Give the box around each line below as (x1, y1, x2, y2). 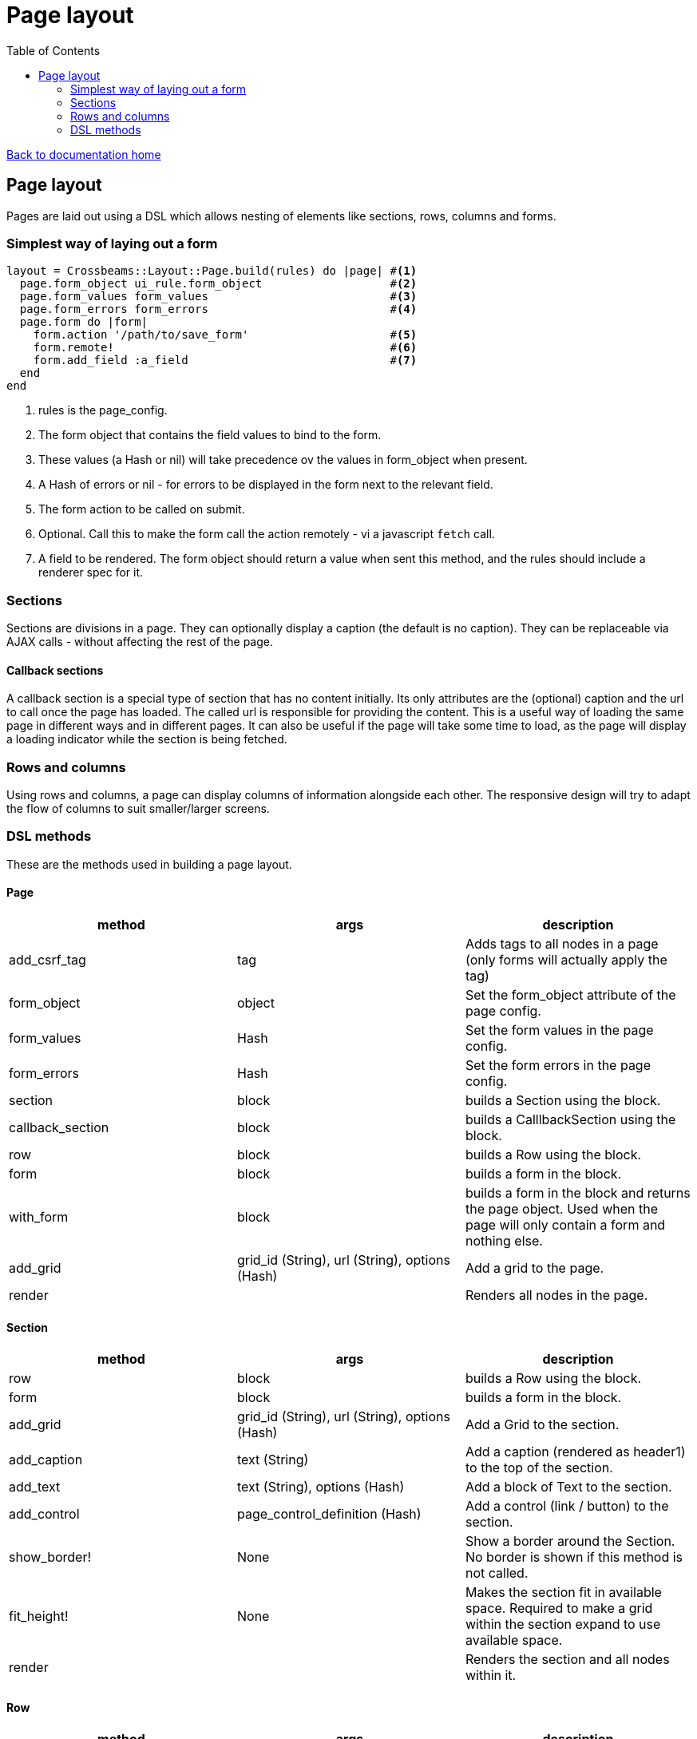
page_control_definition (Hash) (236, 1506, 422, 1523)
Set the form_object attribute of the (465, 987, 676, 1004)
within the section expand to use (465, 1616, 661, 1633)
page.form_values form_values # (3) (19, 290, 418, 303)
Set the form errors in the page (465, 1057, 651, 1074)
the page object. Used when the (465, 1201, 658, 1218)
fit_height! (9, 1608, 69, 1625)
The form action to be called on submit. (38, 502, 245, 517)
